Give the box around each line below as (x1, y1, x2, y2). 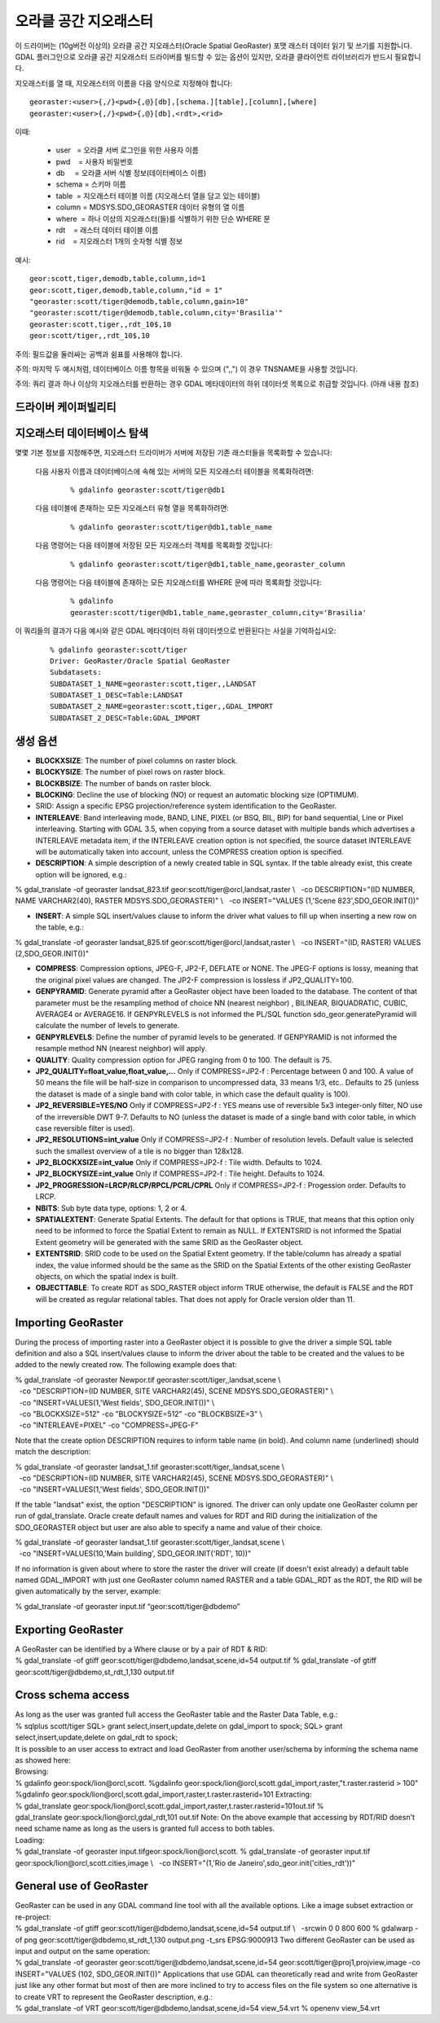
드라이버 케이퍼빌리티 (15, 400, 117, 415)
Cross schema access (15, 1688, 130, 1702)
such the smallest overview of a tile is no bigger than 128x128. (35, 1146, 244, 1156)
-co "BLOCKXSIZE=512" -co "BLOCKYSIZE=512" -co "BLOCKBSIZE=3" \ (19, 1410, 262, 1418)
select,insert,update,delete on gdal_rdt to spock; (15, 1732, 178, 1743)
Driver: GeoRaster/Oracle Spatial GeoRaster (50, 656, 231, 666)
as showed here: (15, 1756, 71, 1766)
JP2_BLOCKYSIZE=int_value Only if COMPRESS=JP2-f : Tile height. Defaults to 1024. (35, 1169, 325, 1179)
